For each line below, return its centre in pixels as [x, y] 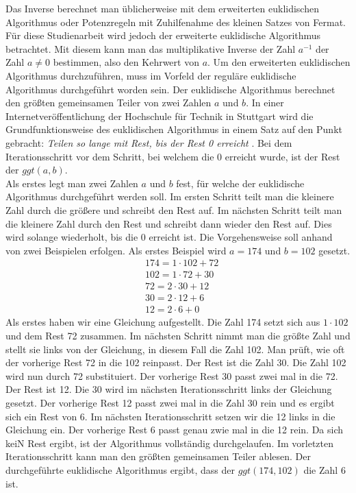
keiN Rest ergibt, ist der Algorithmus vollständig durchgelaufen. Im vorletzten [170, 443]
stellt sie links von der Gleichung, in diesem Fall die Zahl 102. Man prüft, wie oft [175, 349]
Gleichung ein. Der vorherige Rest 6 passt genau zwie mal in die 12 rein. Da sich [175, 430]
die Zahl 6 [325, 469]
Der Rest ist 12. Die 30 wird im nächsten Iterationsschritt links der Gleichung [169, 389]
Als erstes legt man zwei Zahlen [72, 183]
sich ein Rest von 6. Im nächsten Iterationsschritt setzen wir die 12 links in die [170, 416]
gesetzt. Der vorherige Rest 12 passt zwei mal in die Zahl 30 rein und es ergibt [170, 402]
